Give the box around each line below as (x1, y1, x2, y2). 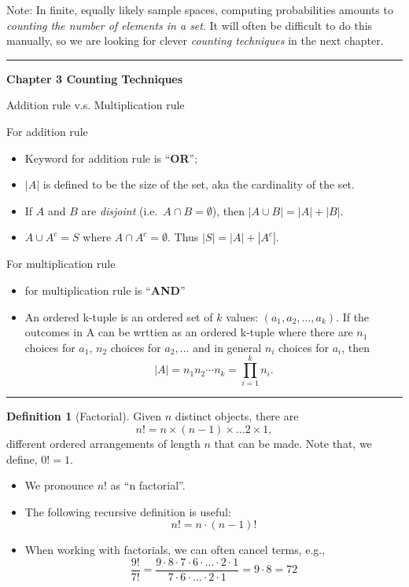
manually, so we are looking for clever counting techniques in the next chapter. (6, 32, 384, 49)
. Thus (168, 229, 199, 245)
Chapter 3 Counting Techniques (6, 70, 183, 86)
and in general (193, 339, 262, 355)
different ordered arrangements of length (6, 435, 201, 452)
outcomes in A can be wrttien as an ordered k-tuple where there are (24, 324, 353, 340)
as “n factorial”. (110, 477, 186, 493)
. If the (336, 308, 370, 325)
